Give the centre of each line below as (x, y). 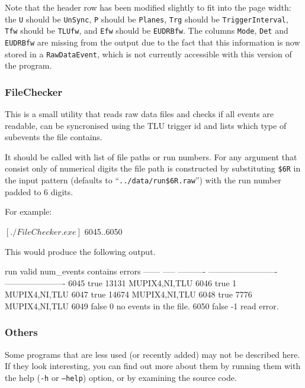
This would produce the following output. (80, 251)
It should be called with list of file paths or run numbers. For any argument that (151, 156)
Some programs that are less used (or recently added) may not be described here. (152, 354)
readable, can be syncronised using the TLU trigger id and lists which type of (146, 125)
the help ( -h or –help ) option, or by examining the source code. (121, 377)
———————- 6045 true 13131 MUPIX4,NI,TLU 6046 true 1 (121, 282)
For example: (28, 211)
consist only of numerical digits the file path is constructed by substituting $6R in (153, 168)
